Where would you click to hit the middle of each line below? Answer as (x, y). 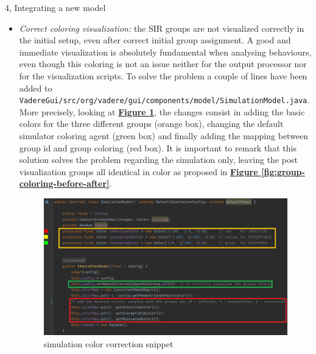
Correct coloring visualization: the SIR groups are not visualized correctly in (162, 28)
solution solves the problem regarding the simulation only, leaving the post (158, 160)
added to (36, 88)
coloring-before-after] (64, 183)
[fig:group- (283, 171)
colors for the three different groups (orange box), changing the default (151, 124)
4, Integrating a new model (55, 7)
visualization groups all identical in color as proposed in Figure (139, 171)
